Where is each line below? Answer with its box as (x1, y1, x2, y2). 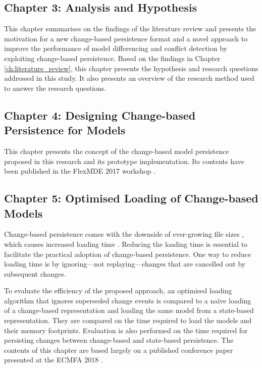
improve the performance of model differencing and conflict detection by (4, 43, 227, 54)
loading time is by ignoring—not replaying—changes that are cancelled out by (4, 258, 246, 269)
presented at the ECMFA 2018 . (4, 354, 103, 365)
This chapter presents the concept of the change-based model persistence (4, 145, 229, 156)
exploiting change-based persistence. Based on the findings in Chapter (4, 52, 221, 63)
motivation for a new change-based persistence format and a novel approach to (4, 33, 248, 43)
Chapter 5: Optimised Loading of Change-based (4, 190, 258, 206)
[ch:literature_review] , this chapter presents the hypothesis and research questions (4, 63, 258, 73)
